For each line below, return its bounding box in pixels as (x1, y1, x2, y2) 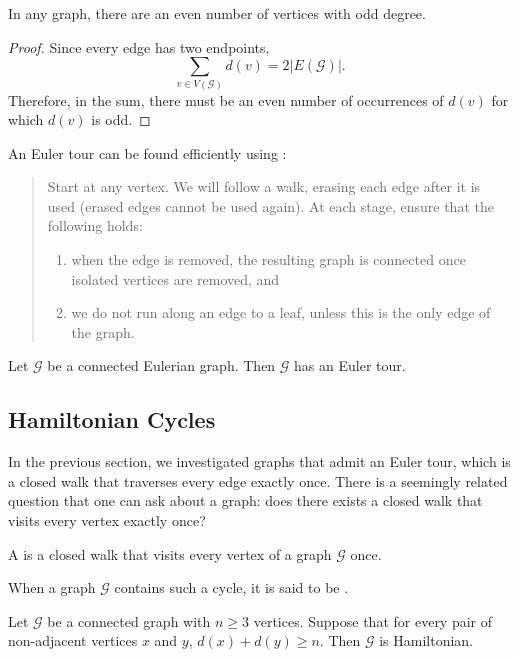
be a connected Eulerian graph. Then (47, 355, 276, 376)
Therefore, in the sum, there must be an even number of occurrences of (8, 89, 444, 110)
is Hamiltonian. (379, 630, 474, 651)
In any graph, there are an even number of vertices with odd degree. (8, 3, 426, 23)
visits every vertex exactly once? (8, 510, 206, 531)
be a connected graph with (47, 610, 211, 631)
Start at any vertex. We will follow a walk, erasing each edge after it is (47, 176, 481, 197)
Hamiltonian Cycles (8, 404, 216, 435)
